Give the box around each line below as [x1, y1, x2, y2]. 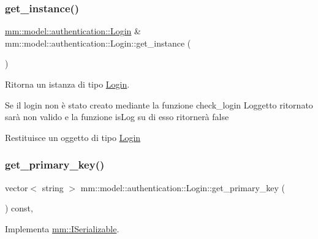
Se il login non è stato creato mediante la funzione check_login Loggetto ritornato [5, 98, 313, 111]
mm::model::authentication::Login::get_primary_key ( [80, 181, 286, 194]
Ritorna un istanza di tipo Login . [5, 78, 130, 90]
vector [5, 181, 28, 194]
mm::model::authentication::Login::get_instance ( [5, 36, 191, 49]
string [42, 181, 64, 194]
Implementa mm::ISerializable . [5, 222, 119, 235]
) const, [5, 202, 33, 214]
